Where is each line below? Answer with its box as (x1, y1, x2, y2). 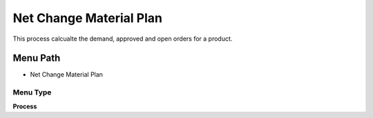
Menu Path (12, 52, 61, 64)
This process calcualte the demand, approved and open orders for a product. (12, 35, 233, 43)
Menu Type (12, 88, 52, 97)
